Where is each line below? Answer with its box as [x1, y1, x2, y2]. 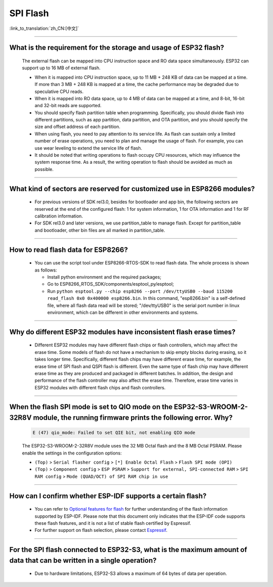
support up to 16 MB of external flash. [22, 65, 101, 71]
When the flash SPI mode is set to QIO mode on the [9, 402, 173, 412]
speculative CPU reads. [34, 88, 84, 95]
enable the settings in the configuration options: [22, 450, 122, 456]
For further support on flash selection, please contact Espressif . [34, 527, 168, 533]
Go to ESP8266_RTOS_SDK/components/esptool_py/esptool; [47, 281, 174, 287]
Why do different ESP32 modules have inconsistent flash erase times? [9, 328, 236, 336]
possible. [34, 166, 54, 172]
